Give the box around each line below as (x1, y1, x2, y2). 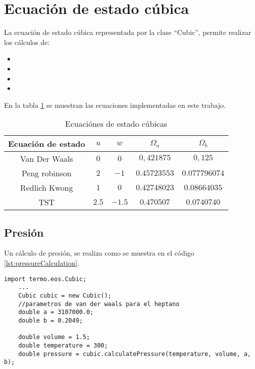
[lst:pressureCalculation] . (4, 258, 79, 268)
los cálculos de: (4, 36, 50, 47)
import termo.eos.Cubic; (4, 275, 86, 283)
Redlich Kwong (20, 182, 73, 194)
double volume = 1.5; (18, 334, 90, 341)
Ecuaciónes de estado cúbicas (65, 118, 167, 130)
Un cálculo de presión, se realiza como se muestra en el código (4, 248, 194, 258)
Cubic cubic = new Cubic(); (18, 292, 111, 299)
